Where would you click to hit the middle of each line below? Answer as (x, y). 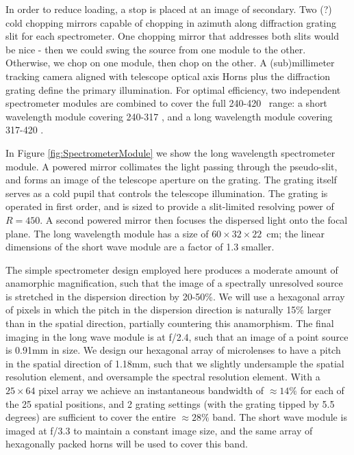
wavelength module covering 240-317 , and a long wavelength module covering (169, 116)
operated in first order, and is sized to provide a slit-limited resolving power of (170, 206)
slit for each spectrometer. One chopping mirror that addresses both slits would (172, 36)
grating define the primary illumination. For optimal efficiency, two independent (173, 89)
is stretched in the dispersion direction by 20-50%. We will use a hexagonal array (175, 296)
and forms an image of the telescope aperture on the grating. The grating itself (171, 180)
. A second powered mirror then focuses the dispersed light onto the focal (194, 219)
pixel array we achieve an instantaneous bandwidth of (151, 390)
